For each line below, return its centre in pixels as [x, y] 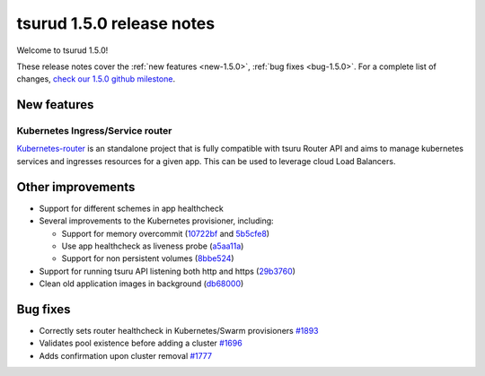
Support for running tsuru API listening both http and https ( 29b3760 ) [168, 271]
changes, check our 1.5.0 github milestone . [96, 79]
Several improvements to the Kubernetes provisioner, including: [156, 221]
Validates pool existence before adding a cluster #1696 [141, 343]
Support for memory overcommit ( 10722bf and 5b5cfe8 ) [165, 233]
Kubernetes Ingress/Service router [94, 131]
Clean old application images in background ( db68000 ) [141, 284]
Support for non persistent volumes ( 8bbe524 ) [148, 258]
